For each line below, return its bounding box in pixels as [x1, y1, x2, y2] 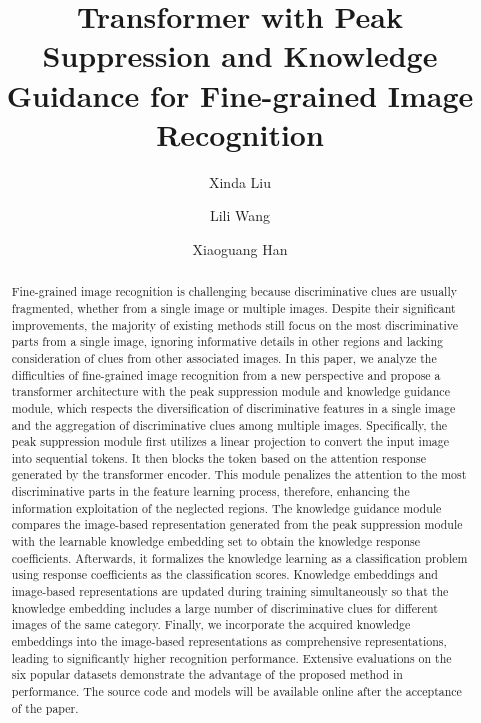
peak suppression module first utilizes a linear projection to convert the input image [11, 433, 449, 450]
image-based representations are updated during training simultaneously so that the [11, 583, 449, 600]
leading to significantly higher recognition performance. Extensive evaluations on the [11, 649, 452, 666]
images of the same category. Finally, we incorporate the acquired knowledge [11, 616, 411, 633]
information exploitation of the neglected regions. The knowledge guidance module [11, 499, 442, 516]
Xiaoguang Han [192, 238, 288, 259]
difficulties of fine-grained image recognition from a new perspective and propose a [11, 366, 441, 383]
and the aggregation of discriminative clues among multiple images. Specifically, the [11, 416, 448, 433]
